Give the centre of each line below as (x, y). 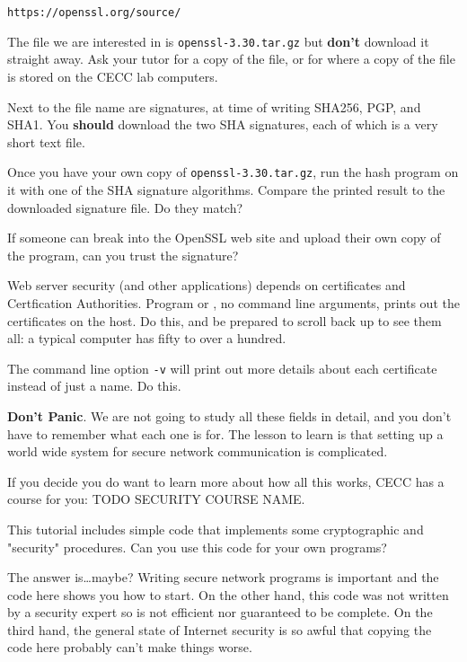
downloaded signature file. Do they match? (125, 207)
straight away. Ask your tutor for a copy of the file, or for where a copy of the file (231, 59)
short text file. (46, 141)
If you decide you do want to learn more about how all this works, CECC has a (226, 481)
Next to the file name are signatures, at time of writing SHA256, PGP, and (214, 106)
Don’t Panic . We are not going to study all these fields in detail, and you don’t (229, 415)
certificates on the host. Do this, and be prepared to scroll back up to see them (225, 320)
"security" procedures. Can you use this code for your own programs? (197, 547)
